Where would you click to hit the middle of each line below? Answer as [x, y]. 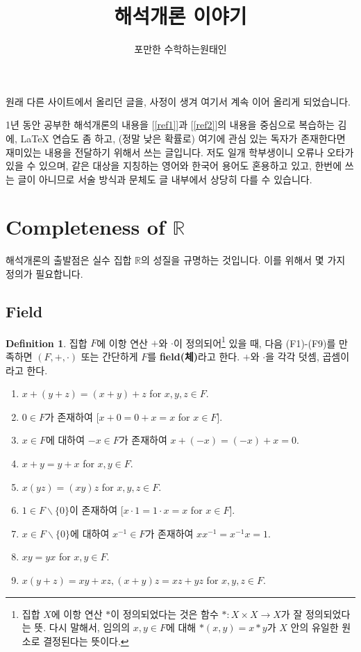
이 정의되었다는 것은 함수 [165, 613]
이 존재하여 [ [96, 510]
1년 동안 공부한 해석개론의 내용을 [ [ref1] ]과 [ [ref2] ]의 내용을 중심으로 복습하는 [170, 125]
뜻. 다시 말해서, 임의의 [82, 627]
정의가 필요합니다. [44, 274]
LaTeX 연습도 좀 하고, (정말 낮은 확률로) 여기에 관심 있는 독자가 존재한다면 [183, 138]
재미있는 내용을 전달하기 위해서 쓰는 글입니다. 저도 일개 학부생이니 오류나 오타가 [180, 152]
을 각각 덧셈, [292, 357]
